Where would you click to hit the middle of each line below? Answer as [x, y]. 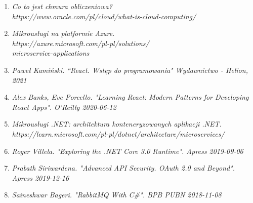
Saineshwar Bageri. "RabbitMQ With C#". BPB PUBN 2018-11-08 [117, 195]
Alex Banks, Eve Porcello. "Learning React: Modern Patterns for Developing [130, 97]
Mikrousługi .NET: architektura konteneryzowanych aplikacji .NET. [117, 124]
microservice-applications [51, 53]
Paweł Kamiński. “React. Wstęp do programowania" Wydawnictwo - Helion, [130, 70]
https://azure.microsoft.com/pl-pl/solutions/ [80, 43]
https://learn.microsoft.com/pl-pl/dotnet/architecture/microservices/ [118, 133]
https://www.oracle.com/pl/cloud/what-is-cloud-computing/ [104, 16]
